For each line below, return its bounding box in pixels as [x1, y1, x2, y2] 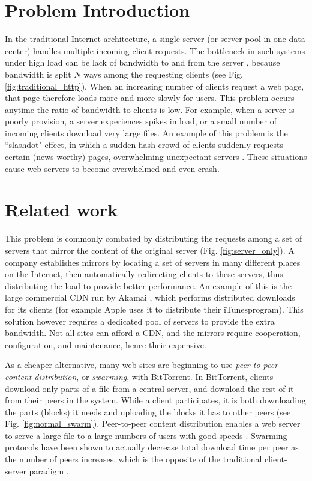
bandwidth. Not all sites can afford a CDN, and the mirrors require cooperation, [5, 326, 301, 339]
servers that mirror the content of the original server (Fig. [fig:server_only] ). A [5, 244, 295, 256]
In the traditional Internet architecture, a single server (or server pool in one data [5, 32, 305, 45]
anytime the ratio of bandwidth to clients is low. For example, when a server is [5, 103, 295, 115]
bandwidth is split [5, 67, 71, 80]
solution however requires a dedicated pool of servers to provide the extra [5, 314, 275, 327]
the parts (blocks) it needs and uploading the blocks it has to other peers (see [5, 405, 291, 418]
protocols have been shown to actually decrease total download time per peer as [5, 441, 299, 453]
